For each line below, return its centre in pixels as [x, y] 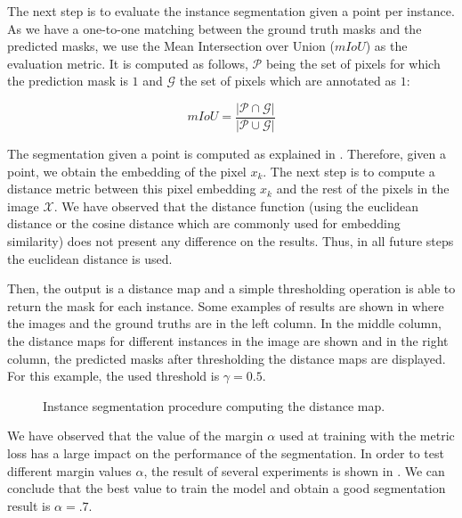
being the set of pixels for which [353, 63]
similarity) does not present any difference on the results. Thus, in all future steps [231, 241]
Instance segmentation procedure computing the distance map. [214, 405]
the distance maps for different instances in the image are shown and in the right [228, 340]
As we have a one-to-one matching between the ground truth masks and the [215, 28]
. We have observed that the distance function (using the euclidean [236, 206]
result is [29, 505]
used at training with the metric [367, 436]
